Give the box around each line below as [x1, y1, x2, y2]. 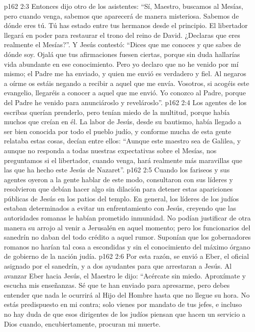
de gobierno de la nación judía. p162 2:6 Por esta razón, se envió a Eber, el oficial [4, 251, 249, 261]
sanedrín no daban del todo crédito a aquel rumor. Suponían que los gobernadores [4, 232, 251, 242]
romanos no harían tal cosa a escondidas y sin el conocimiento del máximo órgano [4, 241, 251, 251]
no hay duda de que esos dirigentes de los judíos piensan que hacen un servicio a [4, 309, 246, 319]
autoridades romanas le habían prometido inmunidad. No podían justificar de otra [4, 213, 251, 223]
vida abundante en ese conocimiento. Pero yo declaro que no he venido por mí [4, 58, 239, 69]
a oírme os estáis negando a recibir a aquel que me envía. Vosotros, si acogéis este [4, 78, 250, 88]
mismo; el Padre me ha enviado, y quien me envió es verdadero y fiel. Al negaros [4, 68, 247, 79]
